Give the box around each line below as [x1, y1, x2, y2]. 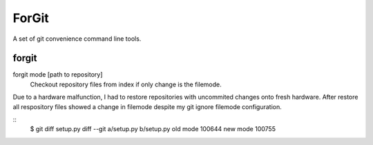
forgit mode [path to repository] [12, 70, 103, 79]
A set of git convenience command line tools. [12, 35, 142, 43]
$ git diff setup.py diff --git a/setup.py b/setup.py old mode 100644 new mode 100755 [30, 125, 276, 133]
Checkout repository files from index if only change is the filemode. [30, 80, 222, 88]
